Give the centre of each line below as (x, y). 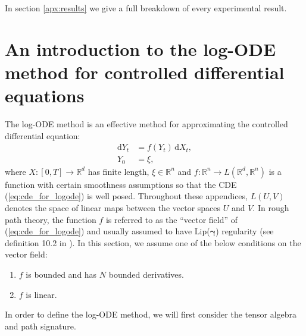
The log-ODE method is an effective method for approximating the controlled (146, 124)
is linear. (41, 294)
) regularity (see (245, 231)
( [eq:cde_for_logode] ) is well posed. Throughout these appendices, (126, 196)
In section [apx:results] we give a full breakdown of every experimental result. (146, 8)
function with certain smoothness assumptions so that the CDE (121, 184)
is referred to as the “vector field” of (172, 219)
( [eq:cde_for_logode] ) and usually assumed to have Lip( (107, 231)
